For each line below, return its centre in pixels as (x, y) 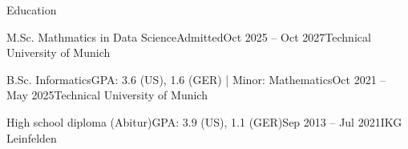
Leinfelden (32, 137)
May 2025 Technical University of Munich (107, 95)
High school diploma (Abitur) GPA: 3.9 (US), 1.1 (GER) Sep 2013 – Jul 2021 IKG (204, 121)
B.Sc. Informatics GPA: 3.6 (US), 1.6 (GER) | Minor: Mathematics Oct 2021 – (196, 79)
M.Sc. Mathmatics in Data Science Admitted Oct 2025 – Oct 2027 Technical (189, 36)
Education (32, 10)
